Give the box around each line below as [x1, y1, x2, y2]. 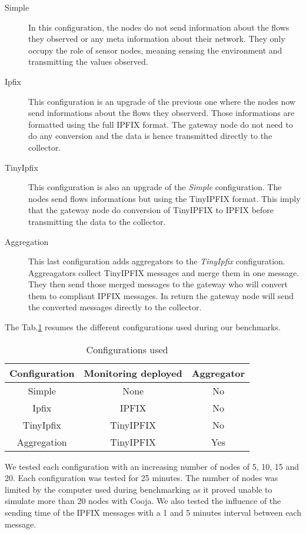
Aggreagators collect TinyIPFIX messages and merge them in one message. [28, 266, 300, 278]
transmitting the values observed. [28, 55, 148, 68]
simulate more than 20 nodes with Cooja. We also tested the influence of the [5, 495, 281, 507]
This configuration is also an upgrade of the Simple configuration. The [28, 181, 282, 193]
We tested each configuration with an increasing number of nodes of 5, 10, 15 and [5, 460, 300, 472]
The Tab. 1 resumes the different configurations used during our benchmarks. [5, 321, 281, 333]
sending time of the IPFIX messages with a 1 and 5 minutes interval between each [5, 506, 301, 519]
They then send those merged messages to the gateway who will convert [28, 278, 288, 290]
